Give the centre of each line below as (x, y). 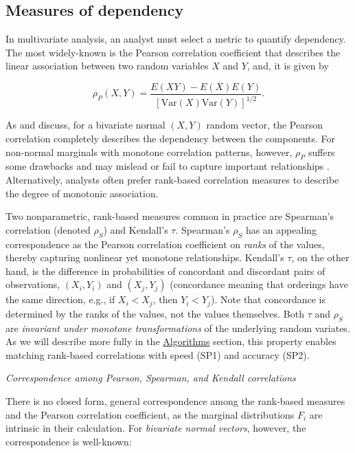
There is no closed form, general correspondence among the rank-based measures (175, 400)
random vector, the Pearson (264, 125)
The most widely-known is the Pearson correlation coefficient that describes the (173, 52)
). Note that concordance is (268, 299)
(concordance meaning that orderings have (259, 284)
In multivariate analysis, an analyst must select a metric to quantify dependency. (176, 39)
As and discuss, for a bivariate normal (85, 125)
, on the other (320, 257)
